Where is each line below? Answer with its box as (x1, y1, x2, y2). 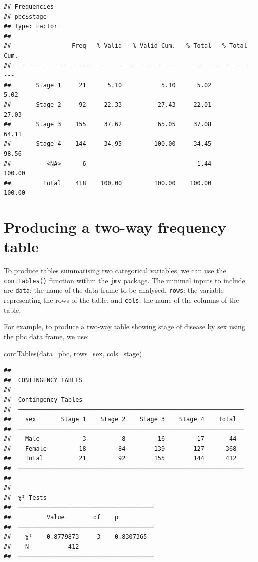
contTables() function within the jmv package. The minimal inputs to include (4, 275, 245, 285)
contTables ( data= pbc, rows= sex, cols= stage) (4, 348, 142, 358)
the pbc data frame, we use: (4, 331, 89, 341)
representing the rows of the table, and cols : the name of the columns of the (4, 295, 239, 305)
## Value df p (4, 514, 119, 521)
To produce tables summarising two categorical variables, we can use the (4, 265, 226, 276)
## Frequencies (4, 3, 54, 10)
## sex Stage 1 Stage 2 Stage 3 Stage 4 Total (4, 416, 237, 423)
